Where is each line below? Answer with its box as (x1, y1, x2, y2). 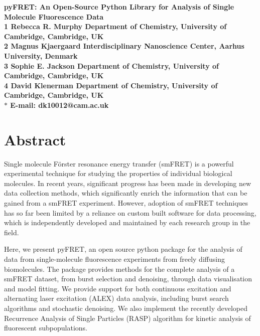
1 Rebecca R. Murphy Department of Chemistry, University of (4, 21, 227, 32)
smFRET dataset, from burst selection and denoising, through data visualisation (4, 273, 252, 284)
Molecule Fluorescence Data (4, 11, 104, 22)
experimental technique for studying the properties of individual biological (4, 168, 232, 179)
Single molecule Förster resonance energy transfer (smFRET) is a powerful (4, 158, 234, 169)
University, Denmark (4, 50, 78, 61)
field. (4, 227, 19, 237)
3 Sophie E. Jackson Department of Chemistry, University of (4, 60, 219, 71)
